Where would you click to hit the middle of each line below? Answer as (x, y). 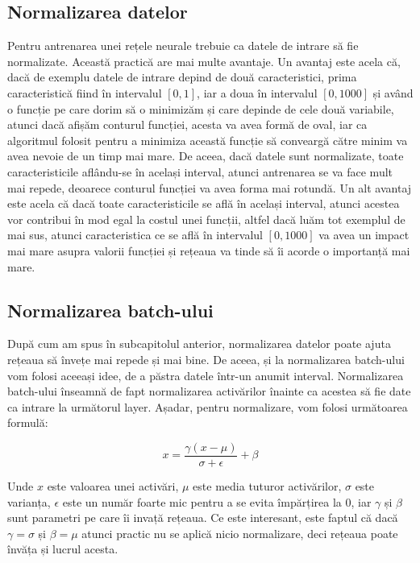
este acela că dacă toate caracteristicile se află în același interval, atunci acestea (204, 203)
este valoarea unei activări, (113, 485)
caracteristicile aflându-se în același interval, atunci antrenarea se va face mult (200, 171)
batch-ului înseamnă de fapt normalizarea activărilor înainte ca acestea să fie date (209, 391)
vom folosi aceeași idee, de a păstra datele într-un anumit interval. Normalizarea (206, 375)
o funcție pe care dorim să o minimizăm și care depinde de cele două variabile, (201, 108)
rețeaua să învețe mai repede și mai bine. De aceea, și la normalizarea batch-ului (206, 359)
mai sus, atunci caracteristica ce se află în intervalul (135, 235)
